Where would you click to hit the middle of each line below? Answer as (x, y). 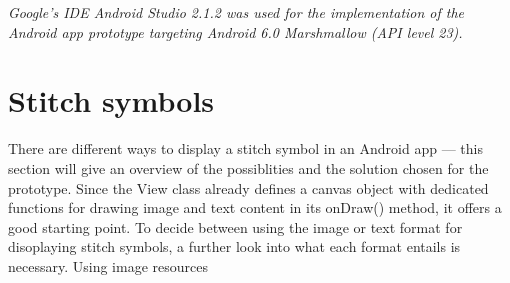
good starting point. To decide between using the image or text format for (235, 226)
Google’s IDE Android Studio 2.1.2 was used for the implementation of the (236, 12)
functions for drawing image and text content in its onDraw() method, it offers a (255, 207)
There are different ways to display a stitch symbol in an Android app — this (245, 148)
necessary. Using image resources (108, 265)
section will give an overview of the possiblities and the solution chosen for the (248, 167)
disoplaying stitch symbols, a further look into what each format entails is (234, 246)
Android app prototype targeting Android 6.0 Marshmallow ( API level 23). (235, 31)
